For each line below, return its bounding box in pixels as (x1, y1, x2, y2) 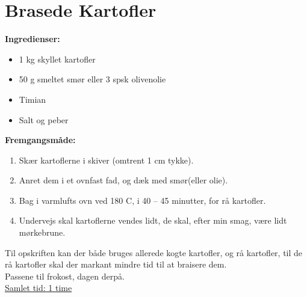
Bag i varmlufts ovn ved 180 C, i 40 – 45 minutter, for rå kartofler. (19, 194, 266, 206)
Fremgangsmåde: (5, 133, 76, 146)
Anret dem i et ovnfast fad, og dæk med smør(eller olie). (19, 174, 228, 186)
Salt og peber (19, 113, 69, 126)
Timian (19, 93, 46, 105)
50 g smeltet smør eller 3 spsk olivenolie (19, 73, 166, 85)
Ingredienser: (5, 32, 60, 45)
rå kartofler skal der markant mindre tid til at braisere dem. (5, 258, 227, 271)
